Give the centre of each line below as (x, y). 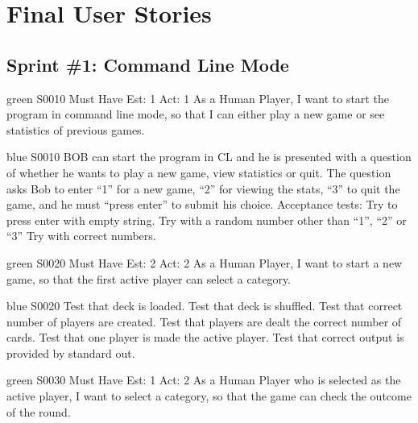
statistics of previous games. (76, 129)
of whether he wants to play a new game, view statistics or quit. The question (199, 172)
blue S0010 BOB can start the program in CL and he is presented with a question (209, 157)
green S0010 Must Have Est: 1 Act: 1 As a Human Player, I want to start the (198, 98)
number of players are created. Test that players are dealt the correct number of (204, 321)
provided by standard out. (71, 352)
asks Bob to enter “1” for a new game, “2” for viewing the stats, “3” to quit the (203, 188)
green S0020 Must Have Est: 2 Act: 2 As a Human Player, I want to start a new (205, 262)
